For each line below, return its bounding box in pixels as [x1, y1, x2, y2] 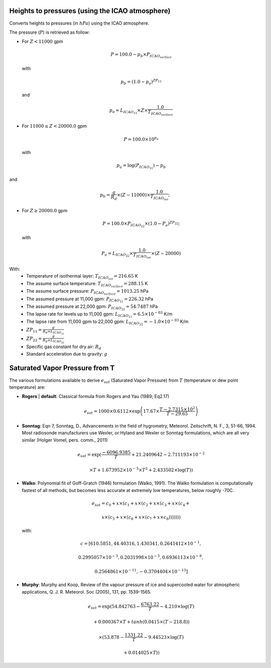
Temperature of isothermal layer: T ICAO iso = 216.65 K [26, 273, 138, 281]
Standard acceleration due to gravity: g [26, 351, 107, 357]
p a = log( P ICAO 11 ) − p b [116, 162, 166, 171]
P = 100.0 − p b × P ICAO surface [110, 52, 172, 59]
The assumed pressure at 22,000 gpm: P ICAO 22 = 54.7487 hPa [26, 303, 158, 311]
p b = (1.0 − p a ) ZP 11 [120, 78, 162, 86]
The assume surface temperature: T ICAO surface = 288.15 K [26, 281, 148, 289]
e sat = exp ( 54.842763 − [88, 604, 141, 611]
